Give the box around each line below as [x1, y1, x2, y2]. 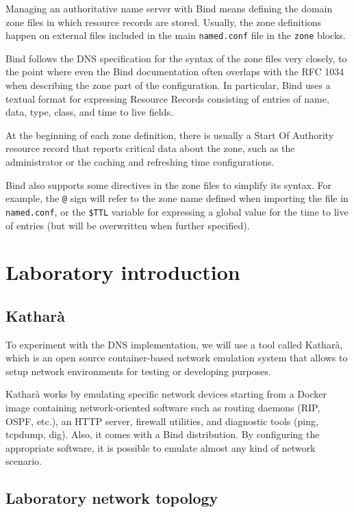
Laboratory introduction [5, 258, 240, 286]
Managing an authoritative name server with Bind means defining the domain [5, 1, 333, 15]
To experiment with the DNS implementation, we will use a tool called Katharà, [5, 337, 343, 351]
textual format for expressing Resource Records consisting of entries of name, [5, 91, 329, 105]
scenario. [5, 454, 42, 468]
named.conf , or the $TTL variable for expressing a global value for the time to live [5, 204, 349, 218]
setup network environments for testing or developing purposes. [5, 363, 271, 378]
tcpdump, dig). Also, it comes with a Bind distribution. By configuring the [5, 427, 320, 441]
